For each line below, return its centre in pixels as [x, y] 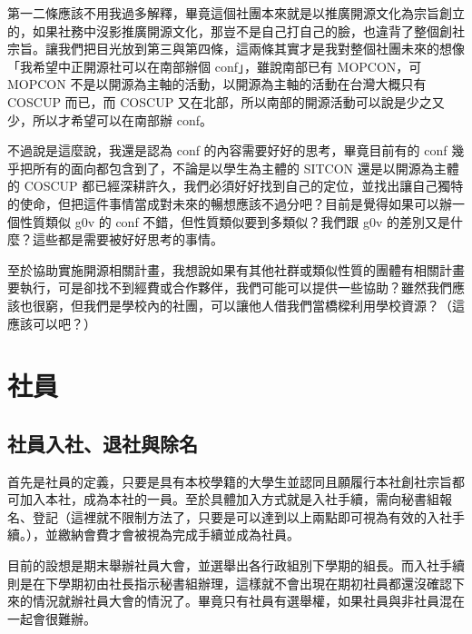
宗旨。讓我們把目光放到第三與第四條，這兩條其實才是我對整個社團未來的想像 [236, 49]
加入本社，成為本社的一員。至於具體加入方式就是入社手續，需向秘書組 [229, 499]
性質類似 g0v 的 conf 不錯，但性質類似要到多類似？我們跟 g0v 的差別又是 [235, 221]
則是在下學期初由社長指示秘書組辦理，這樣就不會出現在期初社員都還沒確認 [230, 583]
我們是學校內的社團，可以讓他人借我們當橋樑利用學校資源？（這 [274, 305]
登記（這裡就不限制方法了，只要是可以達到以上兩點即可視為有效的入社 [242, 516]
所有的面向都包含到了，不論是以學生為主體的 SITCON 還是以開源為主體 [246, 168]
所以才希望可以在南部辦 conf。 [122, 119]
